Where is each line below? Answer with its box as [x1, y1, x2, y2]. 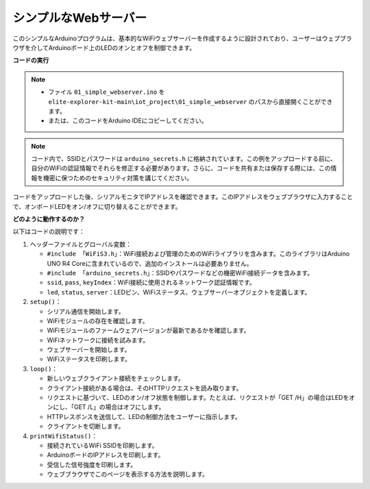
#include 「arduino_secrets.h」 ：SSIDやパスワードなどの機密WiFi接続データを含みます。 [47, 268, 314, 277]
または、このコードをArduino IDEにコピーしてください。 [48, 116, 208, 125]
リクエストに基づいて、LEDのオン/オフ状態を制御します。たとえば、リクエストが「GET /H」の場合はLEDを [47, 394, 349, 402]
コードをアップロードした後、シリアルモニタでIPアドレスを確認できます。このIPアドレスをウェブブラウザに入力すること [12, 192, 353, 201]
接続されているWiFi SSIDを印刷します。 [47, 442, 158, 449]
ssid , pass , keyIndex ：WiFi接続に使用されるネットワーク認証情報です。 [47, 278, 256, 287]
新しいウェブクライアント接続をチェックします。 [47, 374, 185, 383]
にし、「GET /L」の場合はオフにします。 [52, 403, 165, 411]
